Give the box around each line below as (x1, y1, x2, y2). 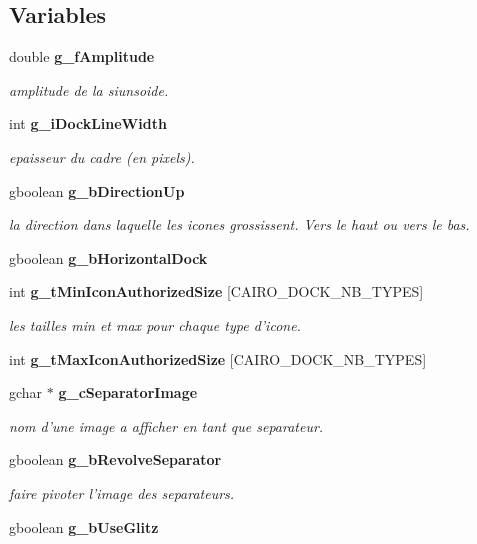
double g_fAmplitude (9, 46, 155, 67)
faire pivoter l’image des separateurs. (9, 482, 235, 503)
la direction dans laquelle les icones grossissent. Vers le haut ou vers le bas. (9, 214, 470, 235)
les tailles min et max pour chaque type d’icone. (9, 314, 301, 335)
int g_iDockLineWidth (9, 113, 167, 134)
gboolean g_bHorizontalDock (9, 247, 208, 268)
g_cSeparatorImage (58, 382, 198, 403)
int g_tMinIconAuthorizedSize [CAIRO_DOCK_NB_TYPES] (9, 281, 424, 302)
